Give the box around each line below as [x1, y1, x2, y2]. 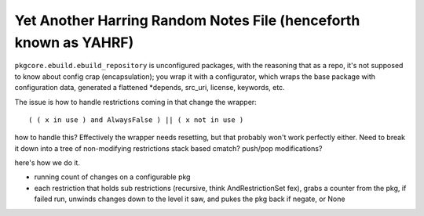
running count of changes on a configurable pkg [34, 172, 191, 182]
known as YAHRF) [14, 34, 134, 51]
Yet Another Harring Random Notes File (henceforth [14, 12, 360, 29]
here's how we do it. [14, 158, 80, 167]
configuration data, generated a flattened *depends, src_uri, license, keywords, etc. [14, 83, 286, 92]
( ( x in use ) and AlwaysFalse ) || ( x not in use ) [28, 115, 244, 124]
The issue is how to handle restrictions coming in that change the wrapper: [14, 97, 257, 106]
